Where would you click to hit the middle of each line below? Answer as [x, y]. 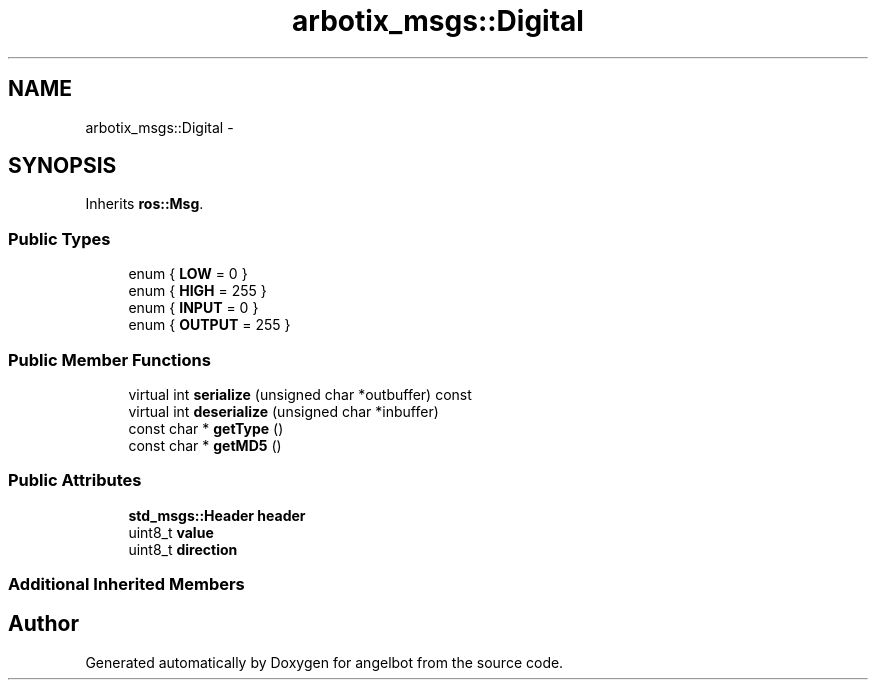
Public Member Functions [109, 359]
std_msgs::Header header [217, 515]
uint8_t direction [183, 549]
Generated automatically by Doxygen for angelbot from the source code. [324, 662]
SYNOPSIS [62, 166]
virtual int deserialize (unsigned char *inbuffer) [283, 411]
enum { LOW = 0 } [188, 274]
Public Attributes [75, 480]
